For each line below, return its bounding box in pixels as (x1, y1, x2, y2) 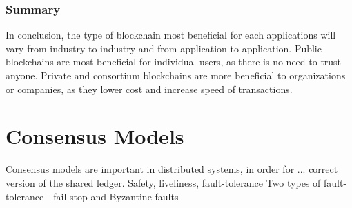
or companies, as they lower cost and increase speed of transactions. (6, 81, 293, 96)
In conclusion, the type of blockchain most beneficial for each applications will (6, 28, 336, 42)
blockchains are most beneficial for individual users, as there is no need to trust (6, 54, 342, 69)
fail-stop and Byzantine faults (53, 189, 179, 203)
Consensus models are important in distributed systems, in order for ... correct (6, 162, 338, 176)
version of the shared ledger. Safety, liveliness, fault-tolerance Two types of (6, 175, 321, 189)
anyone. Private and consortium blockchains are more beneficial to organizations (6, 68, 346, 82)
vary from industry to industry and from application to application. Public (6, 41, 322, 55)
